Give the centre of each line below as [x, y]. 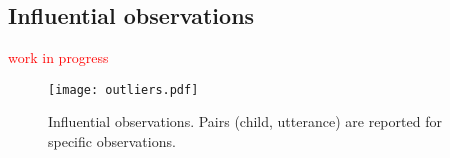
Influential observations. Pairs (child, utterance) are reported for [245, 121]
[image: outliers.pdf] [123, 89]
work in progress [58, 57]
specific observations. [112, 141]
